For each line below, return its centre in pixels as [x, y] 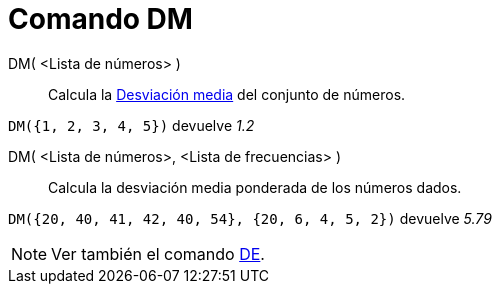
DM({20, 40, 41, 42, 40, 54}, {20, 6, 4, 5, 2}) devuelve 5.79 [250, 218]
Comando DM [100, 19]
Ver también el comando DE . [158, 253]
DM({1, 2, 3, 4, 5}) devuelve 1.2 [131, 125]
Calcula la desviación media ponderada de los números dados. [255, 187]
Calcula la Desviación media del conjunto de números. [227, 94]
